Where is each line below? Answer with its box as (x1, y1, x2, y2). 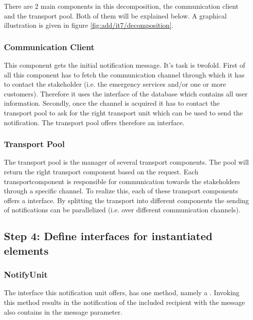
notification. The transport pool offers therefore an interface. (4, 117, 185, 127)
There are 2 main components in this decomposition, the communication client (4, 1, 239, 11)
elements (4, 243, 49, 258)
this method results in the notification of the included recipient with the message (4, 297, 245, 307)
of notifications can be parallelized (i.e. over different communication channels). (4, 205, 240, 215)
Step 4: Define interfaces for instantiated (4, 228, 213, 244)
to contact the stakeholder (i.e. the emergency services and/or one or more (4, 79, 226, 89)
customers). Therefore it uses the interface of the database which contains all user (4, 88, 248, 98)
